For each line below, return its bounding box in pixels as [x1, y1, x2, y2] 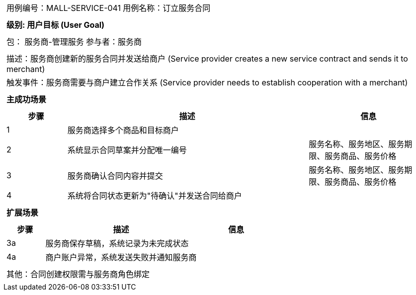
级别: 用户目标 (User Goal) [6, 20, 105, 30]
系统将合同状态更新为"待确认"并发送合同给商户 [67, 191, 242, 201]
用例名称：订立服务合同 [123, 3, 211, 13]
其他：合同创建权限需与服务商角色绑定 [6, 269, 150, 279]
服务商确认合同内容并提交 [67, 171, 163, 181]
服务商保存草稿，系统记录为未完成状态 [45, 238, 189, 248]
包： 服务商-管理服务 [6, 37, 84, 47]
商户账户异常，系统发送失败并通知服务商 [45, 252, 197, 262]
